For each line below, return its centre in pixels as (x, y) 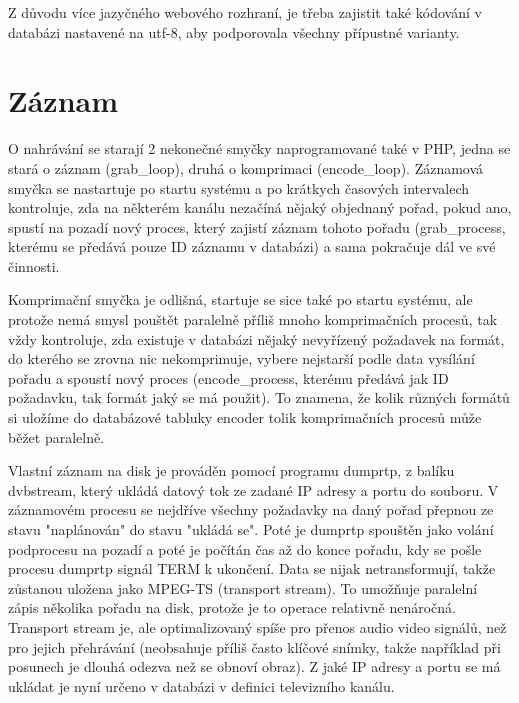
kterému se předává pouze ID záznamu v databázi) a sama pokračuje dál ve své (252, 246)
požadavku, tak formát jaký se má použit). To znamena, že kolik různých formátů (259, 397)
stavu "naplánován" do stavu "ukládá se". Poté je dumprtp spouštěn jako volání (251, 529)
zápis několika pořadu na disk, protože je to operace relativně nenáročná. (232, 607)
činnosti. (34, 265)
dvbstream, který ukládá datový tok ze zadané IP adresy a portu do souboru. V (253, 489)
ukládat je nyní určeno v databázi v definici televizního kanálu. (201, 685)
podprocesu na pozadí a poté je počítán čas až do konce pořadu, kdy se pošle (245, 548)
